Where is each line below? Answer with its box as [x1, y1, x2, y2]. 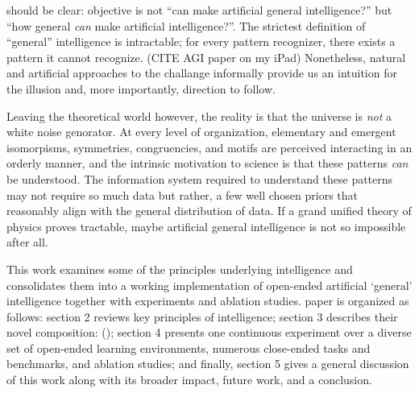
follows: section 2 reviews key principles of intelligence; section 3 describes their [6, 308, 398, 325]
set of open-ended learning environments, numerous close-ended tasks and [6, 339, 371, 356]
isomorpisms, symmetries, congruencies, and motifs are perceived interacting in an [6, 139, 413, 155]
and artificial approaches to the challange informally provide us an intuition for [6, 64, 397, 81]
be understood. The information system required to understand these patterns [6, 170, 393, 187]
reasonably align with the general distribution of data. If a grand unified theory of [6, 202, 412, 219]
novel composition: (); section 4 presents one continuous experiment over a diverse [6, 324, 412, 341]
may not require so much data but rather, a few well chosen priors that [6, 186, 359, 203]
